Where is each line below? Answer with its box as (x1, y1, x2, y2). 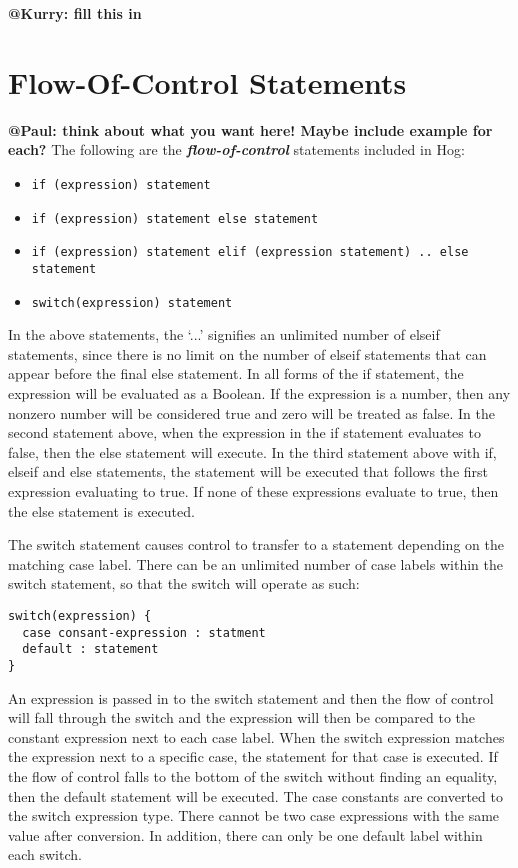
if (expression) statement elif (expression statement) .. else (31, 245, 469, 260)
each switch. (8, 844, 82, 865)
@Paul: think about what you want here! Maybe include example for (8, 119, 493, 140)
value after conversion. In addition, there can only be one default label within (8, 824, 483, 845)
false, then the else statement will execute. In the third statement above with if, (8, 441, 497, 462)
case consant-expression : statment (22, 625, 266, 640)
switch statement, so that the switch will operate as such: (8, 573, 360, 594)
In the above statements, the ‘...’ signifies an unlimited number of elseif (8, 324, 440, 345)
